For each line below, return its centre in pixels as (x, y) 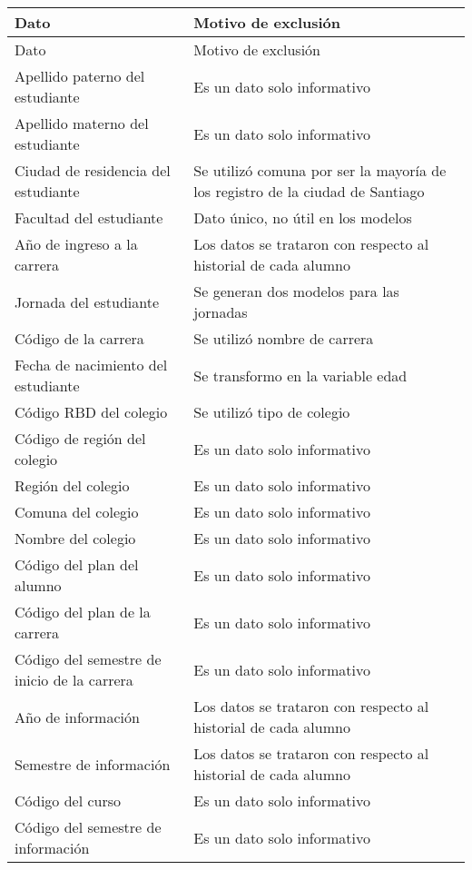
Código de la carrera (79, 338)
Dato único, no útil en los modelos (303, 217)
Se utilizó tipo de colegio (272, 412)
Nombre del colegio (75, 538)
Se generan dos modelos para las (296, 291)
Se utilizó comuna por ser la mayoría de (320, 170)
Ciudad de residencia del (93, 170)
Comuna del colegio (77, 512)
